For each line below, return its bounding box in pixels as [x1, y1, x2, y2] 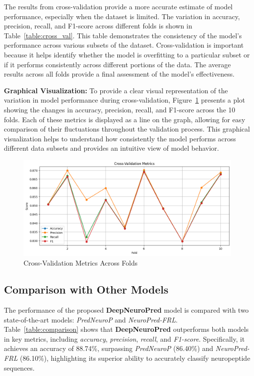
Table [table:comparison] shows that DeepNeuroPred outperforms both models [4, 324, 249, 334]
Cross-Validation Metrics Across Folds [23, 258, 138, 268]
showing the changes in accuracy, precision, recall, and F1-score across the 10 [4, 104, 235, 114]
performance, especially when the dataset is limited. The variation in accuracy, [4, 11, 240, 21]
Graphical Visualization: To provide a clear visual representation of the [4, 85, 228, 95]
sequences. [4, 362, 35, 373]
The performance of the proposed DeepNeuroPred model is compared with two [4, 305, 249, 315]
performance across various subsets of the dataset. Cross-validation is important [4, 40, 244, 50]
